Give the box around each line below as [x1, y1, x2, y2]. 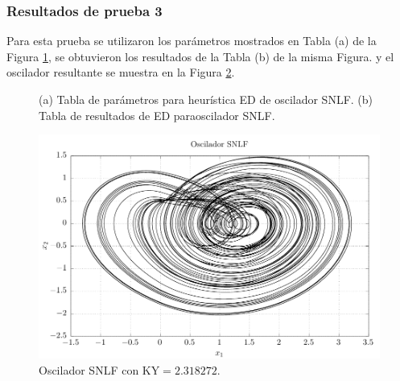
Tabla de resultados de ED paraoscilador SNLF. [39, 106, 275, 123]
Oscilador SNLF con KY [39, 361, 160, 378]
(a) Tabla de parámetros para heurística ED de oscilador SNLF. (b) [39, 91, 373, 107]
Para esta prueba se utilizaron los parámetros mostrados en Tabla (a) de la [6, 32, 377, 49]
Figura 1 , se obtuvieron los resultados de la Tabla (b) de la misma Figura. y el [6, 48, 394, 64]
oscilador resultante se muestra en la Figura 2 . [6, 64, 235, 81]
